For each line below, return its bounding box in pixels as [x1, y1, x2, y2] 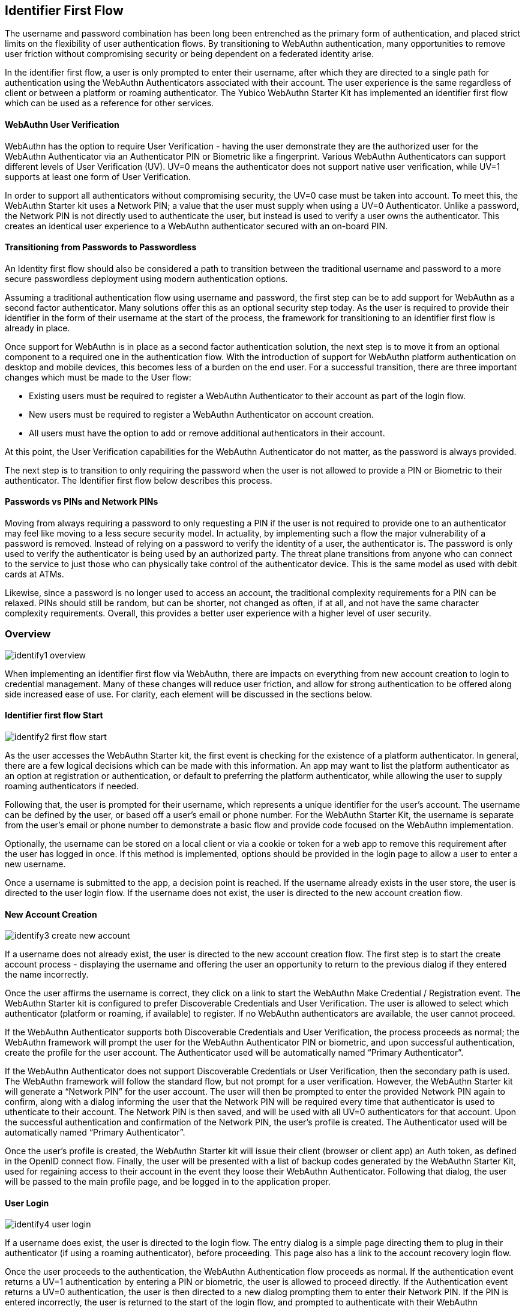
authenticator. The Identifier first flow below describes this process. [5, 475, 272, 486]
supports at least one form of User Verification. [5, 171, 191, 182]
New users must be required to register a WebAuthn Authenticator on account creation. [29, 409, 374, 420]
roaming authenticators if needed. [5, 781, 139, 792]
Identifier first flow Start [5, 710, 103, 721]
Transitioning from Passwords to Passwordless [5, 242, 197, 253]
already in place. [5, 322, 70, 333]
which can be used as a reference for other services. [5, 98, 214, 109]
